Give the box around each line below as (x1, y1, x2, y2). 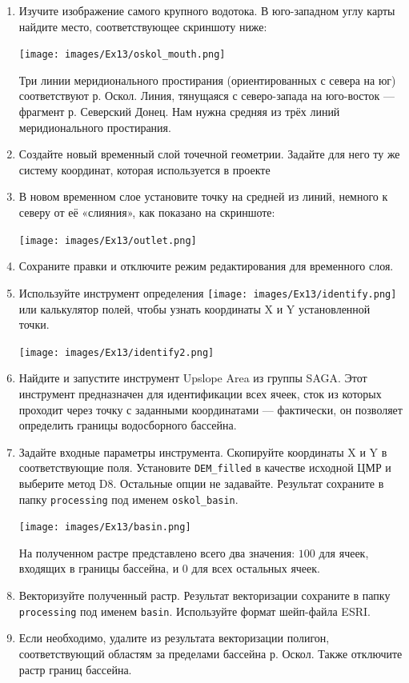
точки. (18, 316, 50, 333)
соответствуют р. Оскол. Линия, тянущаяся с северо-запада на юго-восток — (18, 87, 395, 104)
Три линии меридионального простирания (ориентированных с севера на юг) (18, 71, 396, 88)
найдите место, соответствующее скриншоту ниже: (18, 18, 267, 34)
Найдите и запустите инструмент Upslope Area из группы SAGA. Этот (18, 369, 367, 386)
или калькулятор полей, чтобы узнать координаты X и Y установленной (18, 300, 371, 317)
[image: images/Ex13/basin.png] (18, 521, 191, 533)
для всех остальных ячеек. (191, 560, 320, 577)
